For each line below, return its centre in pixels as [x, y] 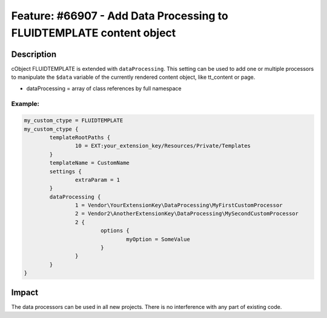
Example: [25, 104]
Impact [25, 292]
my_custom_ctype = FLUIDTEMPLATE [74, 121]
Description [34, 54]
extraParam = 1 [97, 180]
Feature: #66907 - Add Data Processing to [120, 16]
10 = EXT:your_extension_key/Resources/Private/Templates [163, 146]
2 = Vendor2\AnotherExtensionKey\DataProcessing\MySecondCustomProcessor [187, 214]
